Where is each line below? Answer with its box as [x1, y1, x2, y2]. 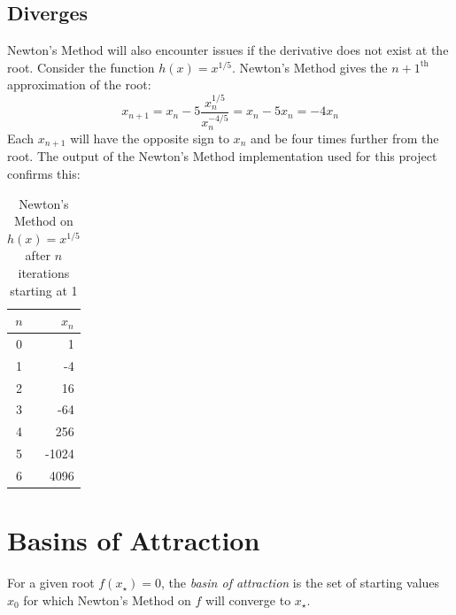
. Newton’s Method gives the [232, 58, 388, 76]
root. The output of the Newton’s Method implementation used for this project [7, 147, 437, 165]
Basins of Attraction [7, 522, 260, 558]
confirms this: [7, 164, 81, 182]
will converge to [205, 590, 291, 609]
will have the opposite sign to [70, 128, 229, 147]
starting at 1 [10, 281, 78, 299]
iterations [18, 263, 70, 281]
